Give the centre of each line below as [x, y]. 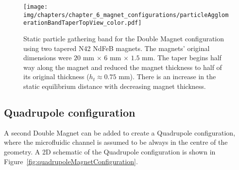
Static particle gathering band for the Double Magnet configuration [124, 38]
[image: [36, 7]
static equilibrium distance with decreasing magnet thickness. [115, 86]
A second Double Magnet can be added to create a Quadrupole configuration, [120, 132]
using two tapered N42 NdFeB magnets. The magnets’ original [117, 48]
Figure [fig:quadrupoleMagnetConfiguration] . [71, 161]
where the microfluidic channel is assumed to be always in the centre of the [116, 142]
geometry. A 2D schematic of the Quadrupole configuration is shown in [110, 151]
